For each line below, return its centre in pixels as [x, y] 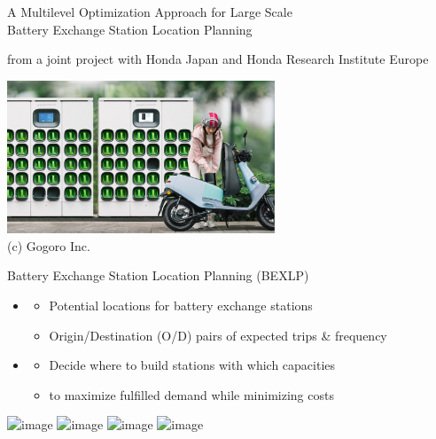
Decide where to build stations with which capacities [192, 365]
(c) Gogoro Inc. [49, 245]
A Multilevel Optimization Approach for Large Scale [150, 12]
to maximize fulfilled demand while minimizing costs [191, 394]
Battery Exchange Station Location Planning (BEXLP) [158, 275]
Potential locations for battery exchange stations [181, 306]
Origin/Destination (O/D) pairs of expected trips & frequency [218, 335]
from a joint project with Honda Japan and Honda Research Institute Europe [218, 59]
